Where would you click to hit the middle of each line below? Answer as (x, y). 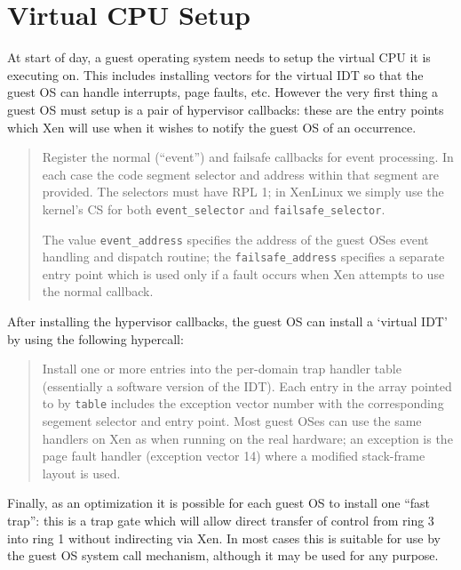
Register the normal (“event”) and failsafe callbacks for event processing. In (248, 157)
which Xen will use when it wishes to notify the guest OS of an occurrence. (212, 127)
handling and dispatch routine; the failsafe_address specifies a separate (243, 257)
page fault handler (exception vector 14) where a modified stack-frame (234, 456)
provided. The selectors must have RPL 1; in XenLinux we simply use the (243, 192)
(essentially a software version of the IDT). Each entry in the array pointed (247, 385)
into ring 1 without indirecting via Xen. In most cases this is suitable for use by (224, 538)
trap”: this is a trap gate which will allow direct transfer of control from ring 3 (221, 521)
